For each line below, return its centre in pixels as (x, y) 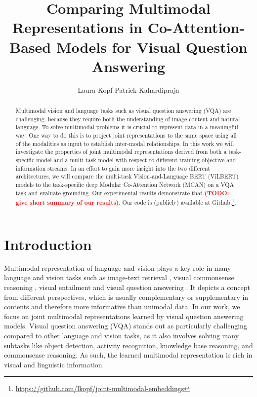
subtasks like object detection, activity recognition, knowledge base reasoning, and (128, 345)
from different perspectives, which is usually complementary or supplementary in (126, 297)
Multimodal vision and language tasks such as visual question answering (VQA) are (123, 111)
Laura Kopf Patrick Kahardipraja (128, 90)
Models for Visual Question (152, 47)
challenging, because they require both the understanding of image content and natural (128, 119)
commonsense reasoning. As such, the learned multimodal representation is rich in (128, 355)
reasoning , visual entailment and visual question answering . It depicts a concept (127, 287)
